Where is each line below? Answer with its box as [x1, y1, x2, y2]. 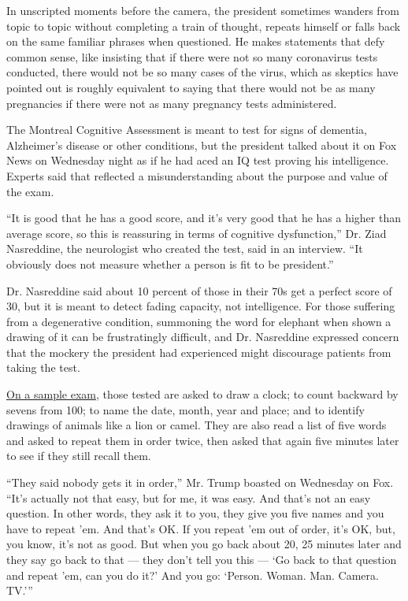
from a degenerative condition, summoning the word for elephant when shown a [6, 313, 391, 329]
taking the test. [6, 359, 80, 376]
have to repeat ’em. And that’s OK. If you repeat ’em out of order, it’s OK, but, [6, 520, 395, 536]
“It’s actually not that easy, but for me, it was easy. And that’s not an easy [6, 489, 371, 506]
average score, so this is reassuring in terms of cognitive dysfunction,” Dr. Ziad [6, 224, 387, 241]
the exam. [6, 183, 54, 199]
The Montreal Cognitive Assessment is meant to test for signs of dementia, [6, 121, 367, 138]
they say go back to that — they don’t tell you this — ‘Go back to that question [6, 551, 397, 567]
